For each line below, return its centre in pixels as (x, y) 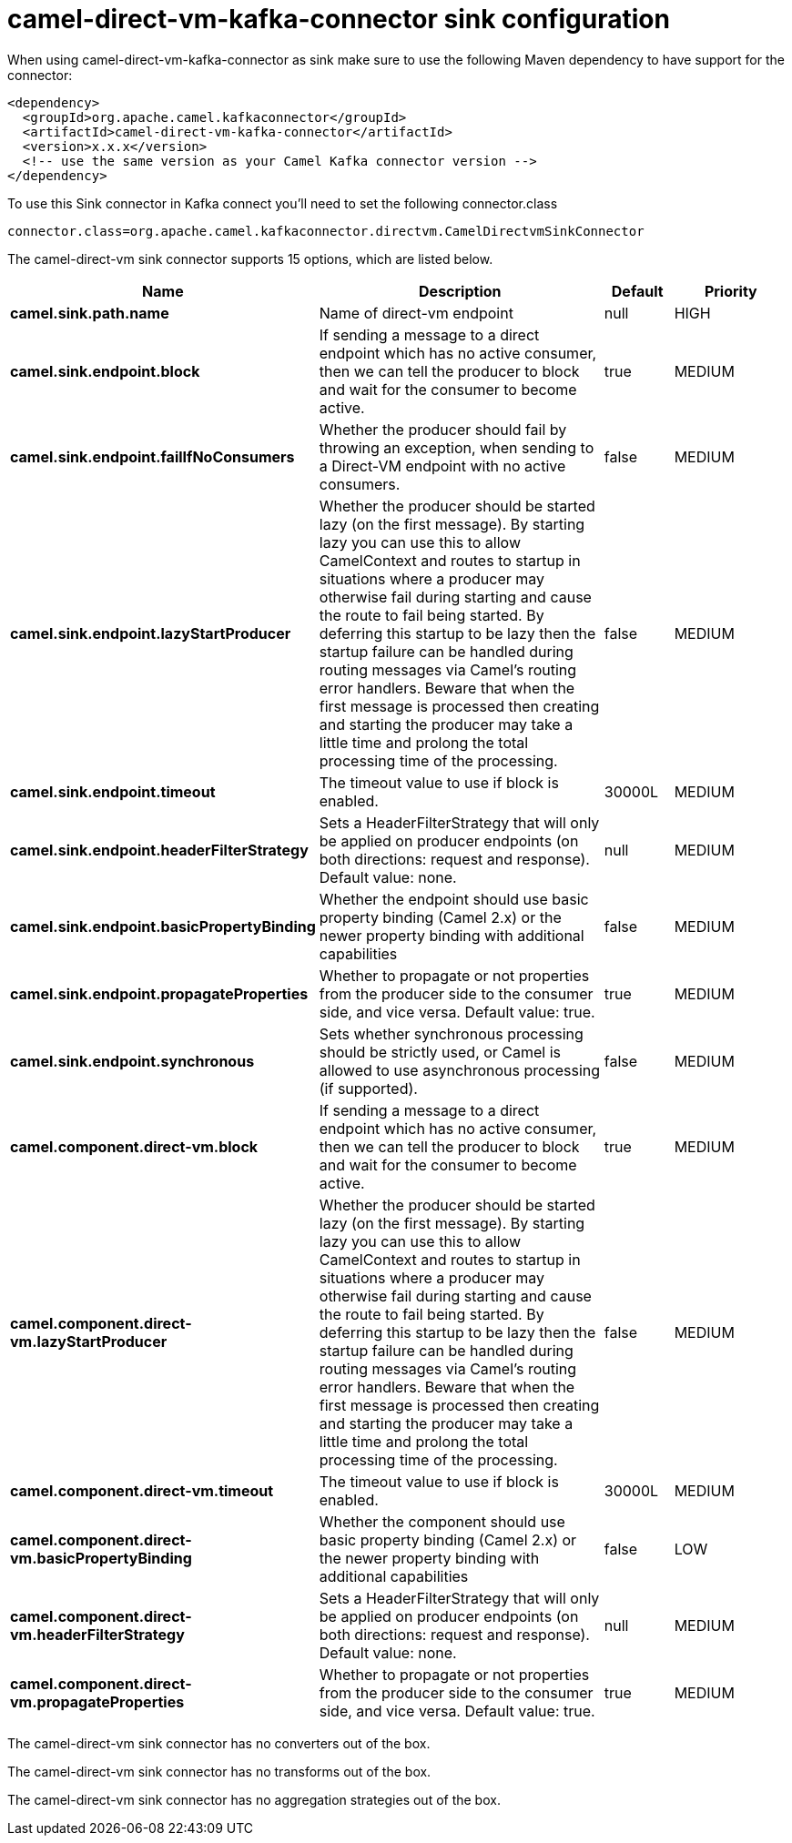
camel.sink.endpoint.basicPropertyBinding (163, 926)
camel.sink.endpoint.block (105, 371)
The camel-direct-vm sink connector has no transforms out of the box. (219, 1771)
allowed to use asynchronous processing (460, 1070)
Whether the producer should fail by (443, 429)
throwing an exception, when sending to (457, 447)
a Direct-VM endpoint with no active (442, 466)
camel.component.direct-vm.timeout (142, 1490)
